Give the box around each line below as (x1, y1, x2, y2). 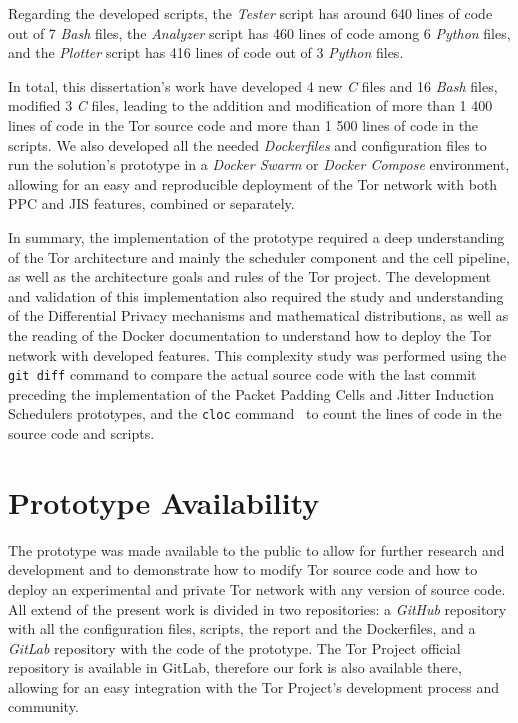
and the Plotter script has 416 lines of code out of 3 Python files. (8, 42, 404, 63)
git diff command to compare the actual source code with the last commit (8, 364, 477, 385)
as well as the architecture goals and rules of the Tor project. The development (8, 266, 492, 287)
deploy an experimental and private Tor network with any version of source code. (8, 578, 506, 599)
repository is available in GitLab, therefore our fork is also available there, (8, 657, 462, 678)
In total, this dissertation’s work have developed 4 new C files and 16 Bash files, (8, 75, 498, 96)
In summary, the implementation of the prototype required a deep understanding (8, 226, 505, 247)
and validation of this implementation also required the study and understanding (8, 285, 504, 306)
